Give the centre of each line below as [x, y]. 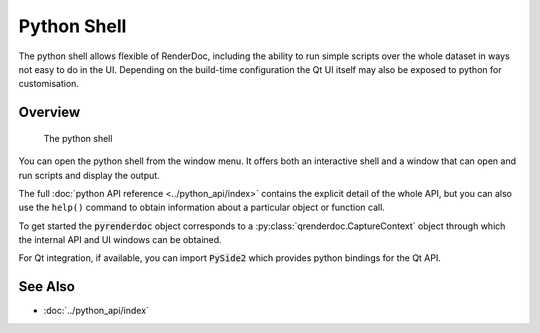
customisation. [49, 84]
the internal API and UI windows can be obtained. [120, 240]
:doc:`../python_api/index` [96, 311]
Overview [49, 112]
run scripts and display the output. [89, 175]
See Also [46, 286]
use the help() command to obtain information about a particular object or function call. [201, 207]
